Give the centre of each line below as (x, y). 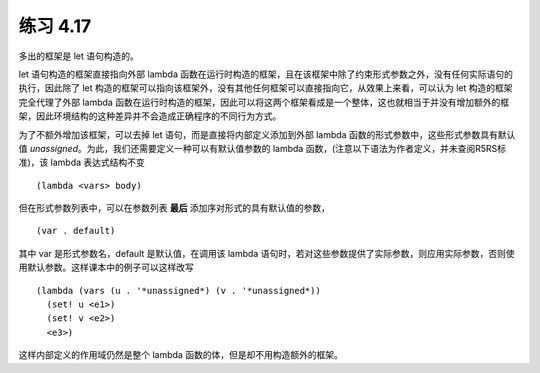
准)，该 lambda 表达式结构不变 (81, 162)
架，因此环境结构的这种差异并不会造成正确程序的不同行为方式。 (150, 116)
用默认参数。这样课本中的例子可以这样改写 (106, 267)
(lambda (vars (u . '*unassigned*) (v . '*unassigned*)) (179, 290)
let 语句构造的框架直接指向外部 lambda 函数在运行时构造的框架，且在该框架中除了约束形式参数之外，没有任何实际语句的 (266, 74)
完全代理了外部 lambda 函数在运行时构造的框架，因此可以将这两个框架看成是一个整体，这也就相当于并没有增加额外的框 (264, 102)
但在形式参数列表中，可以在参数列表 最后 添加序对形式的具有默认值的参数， (174, 208)
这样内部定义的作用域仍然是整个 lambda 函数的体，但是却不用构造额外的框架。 (181, 355)
